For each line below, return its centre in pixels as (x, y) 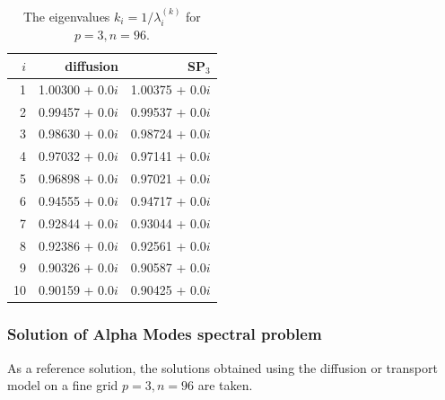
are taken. (225, 385)
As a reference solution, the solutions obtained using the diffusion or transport (222, 367)
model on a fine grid (63, 385)
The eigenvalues (66, 16)
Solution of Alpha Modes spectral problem (165, 334)
